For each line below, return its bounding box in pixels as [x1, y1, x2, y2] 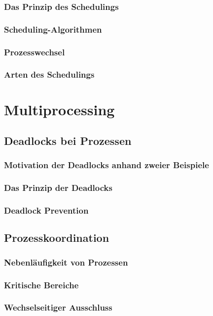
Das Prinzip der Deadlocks [4, 181, 112, 194]
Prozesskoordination [4, 230, 109, 245]
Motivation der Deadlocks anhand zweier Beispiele [4, 159, 209, 171]
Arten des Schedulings [4, 68, 95, 81]
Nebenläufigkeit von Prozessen [4, 256, 128, 268]
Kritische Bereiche [4, 278, 79, 291]
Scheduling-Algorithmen [4, 23, 102, 35]
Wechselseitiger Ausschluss [4, 301, 112, 314]
